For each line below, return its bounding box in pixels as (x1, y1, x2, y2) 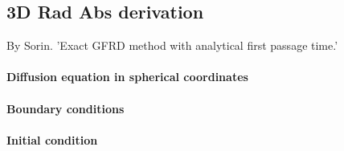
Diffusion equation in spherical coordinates (6, 68, 248, 85)
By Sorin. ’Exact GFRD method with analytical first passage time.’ (6, 37, 338, 54)
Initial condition (6, 131, 98, 148)
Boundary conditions (6, 100, 125, 116)
